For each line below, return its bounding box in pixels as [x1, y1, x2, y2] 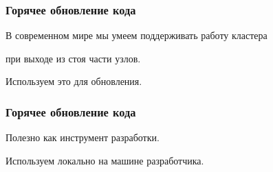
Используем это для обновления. [6, 74, 142, 88]
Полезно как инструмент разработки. [6, 130, 160, 145]
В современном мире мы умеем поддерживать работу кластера [6, 28, 267, 42]
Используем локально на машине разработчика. [6, 153, 204, 167]
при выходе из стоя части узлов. [6, 51, 141, 65]
